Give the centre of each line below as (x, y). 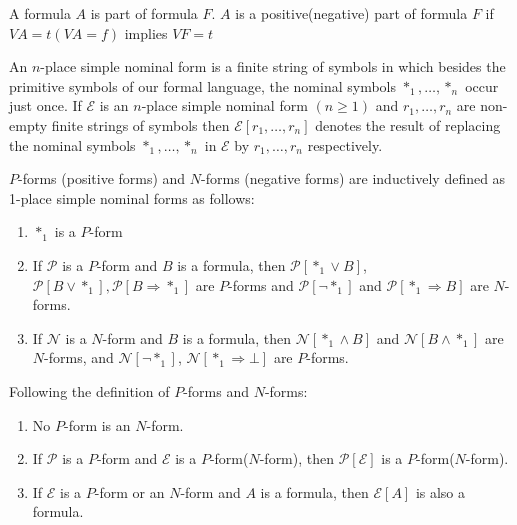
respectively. (345, 144)
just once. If (45, 105)
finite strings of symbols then (140, 124)
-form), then (297, 458)
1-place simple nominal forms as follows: (132, 197)
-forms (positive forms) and (102, 178)
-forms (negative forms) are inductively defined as (353, 178)
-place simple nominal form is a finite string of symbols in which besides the (273, 66)
